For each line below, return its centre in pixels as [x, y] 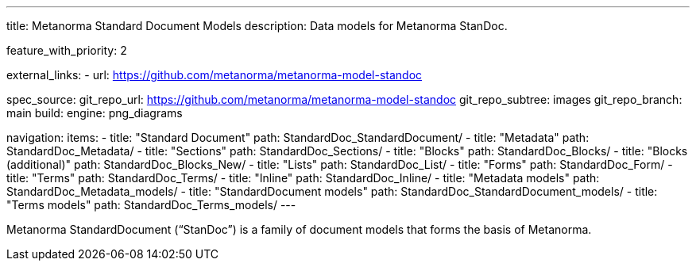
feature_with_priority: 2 [67, 50]
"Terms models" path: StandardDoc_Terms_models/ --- [151, 205]
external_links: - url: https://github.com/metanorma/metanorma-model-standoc [215, 75]
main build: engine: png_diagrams [95, 113]
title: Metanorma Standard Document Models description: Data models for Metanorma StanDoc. [257, 26]
